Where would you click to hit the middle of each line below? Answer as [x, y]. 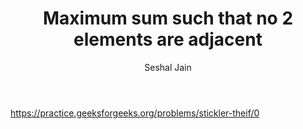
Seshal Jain [168, 67]
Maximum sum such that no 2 [168, 18]
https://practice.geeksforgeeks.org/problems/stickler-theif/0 [135, 113]
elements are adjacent [168, 39]
